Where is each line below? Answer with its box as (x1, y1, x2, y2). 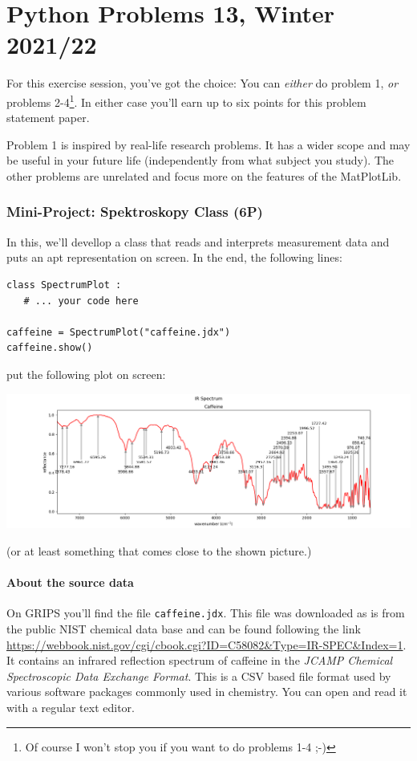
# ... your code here (23, 295, 139, 307)
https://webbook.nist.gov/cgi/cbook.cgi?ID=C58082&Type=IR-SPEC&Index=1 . (6, 636, 407, 653)
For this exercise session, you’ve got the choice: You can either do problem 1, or (6, 75, 399, 92)
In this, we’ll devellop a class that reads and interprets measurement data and (6, 233, 390, 250)
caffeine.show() (6, 342, 93, 354)
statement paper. (6, 109, 90, 126)
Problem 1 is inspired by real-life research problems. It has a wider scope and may (6, 136, 411, 153)
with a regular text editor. (6, 698, 135, 715)
